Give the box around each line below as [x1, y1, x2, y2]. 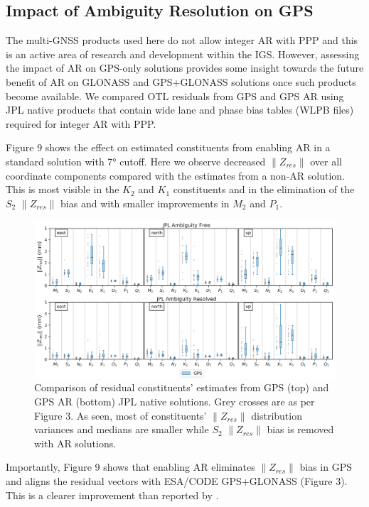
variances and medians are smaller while [34, 422, 209, 437]
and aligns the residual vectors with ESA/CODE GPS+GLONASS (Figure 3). [6, 474, 348, 488]
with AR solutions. [34, 435, 117, 450]
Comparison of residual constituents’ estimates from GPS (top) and [34, 380, 329, 395]
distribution [251, 408, 302, 422]
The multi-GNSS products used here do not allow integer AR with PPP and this [6, 33, 358, 48]
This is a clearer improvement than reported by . [6, 487, 219, 502]
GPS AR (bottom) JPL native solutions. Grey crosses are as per [34, 394, 315, 409]
